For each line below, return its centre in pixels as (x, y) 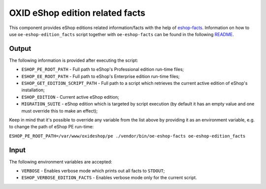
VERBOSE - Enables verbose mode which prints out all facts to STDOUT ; (93, 171)
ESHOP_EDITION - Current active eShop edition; (70, 97)
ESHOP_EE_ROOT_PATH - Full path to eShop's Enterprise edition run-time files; (100, 76)
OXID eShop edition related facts (77, 13)
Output (20, 49)
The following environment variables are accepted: (61, 162)
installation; (33, 90)
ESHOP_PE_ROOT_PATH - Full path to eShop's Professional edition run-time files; (103, 70)
